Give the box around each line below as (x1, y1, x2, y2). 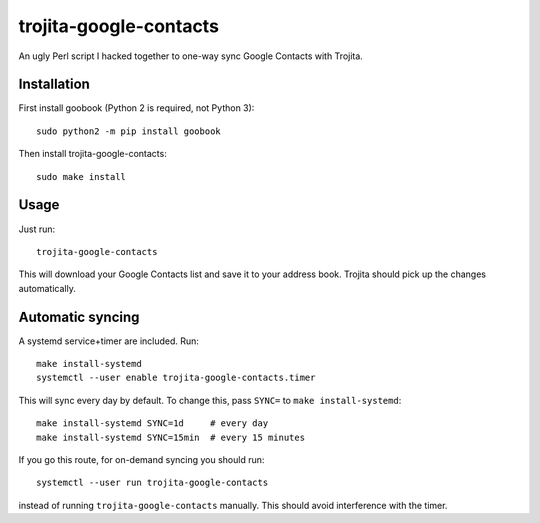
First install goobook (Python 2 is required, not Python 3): (18, 102, 255, 114)
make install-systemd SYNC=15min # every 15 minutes (36, 431, 305, 443)
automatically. (18, 282, 77, 294)
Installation (18, 76, 90, 93)
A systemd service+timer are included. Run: (18, 335, 200, 347)
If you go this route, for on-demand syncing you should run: (18, 453, 265, 465)
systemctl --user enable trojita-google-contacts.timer (36, 372, 316, 384)
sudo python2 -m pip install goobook (36, 125, 222, 137)
